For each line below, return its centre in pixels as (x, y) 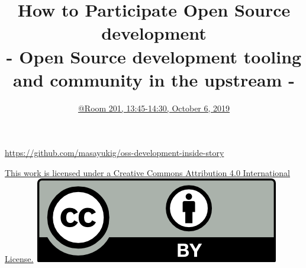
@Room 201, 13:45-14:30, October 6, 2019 (154, 108)
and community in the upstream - (154, 79)
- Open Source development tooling (154, 56)
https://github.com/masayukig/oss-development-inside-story (115, 153)
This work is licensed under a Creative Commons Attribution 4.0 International (147, 172)
